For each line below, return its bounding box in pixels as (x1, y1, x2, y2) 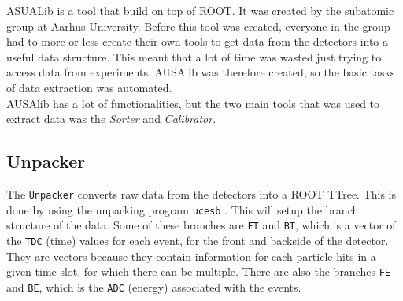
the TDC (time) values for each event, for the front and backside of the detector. (6, 232, 389, 248)
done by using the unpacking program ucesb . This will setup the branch (6, 201, 359, 217)
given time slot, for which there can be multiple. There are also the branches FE (6, 263, 390, 280)
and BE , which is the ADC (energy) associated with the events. (6, 278, 301, 295)
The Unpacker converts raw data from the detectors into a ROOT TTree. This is (6, 185, 397, 202)
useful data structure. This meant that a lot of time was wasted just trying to (6, 48, 382, 65)
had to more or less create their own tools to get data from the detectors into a (6, 33, 389, 50)
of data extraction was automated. (6, 79, 172, 95)
